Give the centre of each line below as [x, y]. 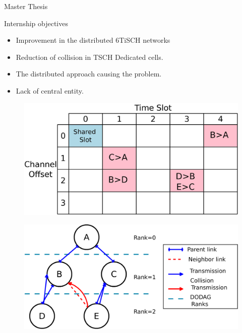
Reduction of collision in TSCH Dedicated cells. [89, 57]
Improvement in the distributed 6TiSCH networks [93, 40]
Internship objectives [36, 23]
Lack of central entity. [50, 90]
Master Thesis [26, 6]
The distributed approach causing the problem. [89, 74]
